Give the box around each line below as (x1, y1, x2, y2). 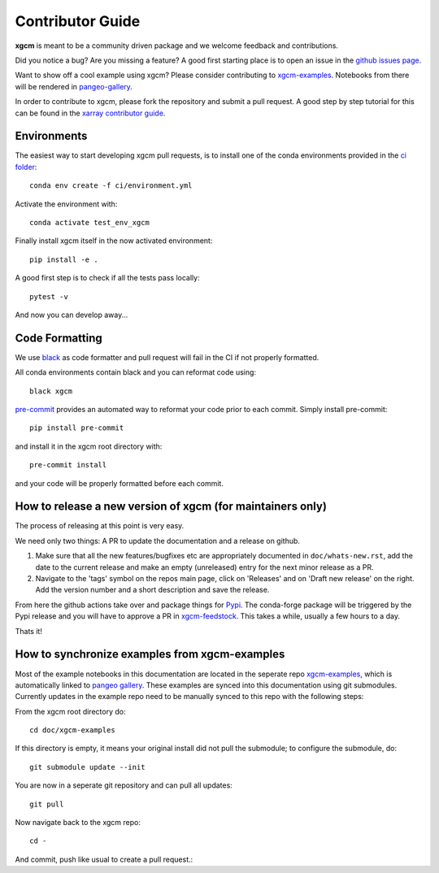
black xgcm (29, 386, 73, 396)
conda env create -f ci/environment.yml (29, 181, 193, 190)
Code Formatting (15, 331, 102, 345)
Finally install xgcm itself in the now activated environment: (15, 236, 213, 245)
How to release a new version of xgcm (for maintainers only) (15, 500, 327, 514)
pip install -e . (29, 254, 98, 264)
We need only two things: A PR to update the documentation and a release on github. (15, 536, 301, 545)
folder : (15, 162, 37, 172)
